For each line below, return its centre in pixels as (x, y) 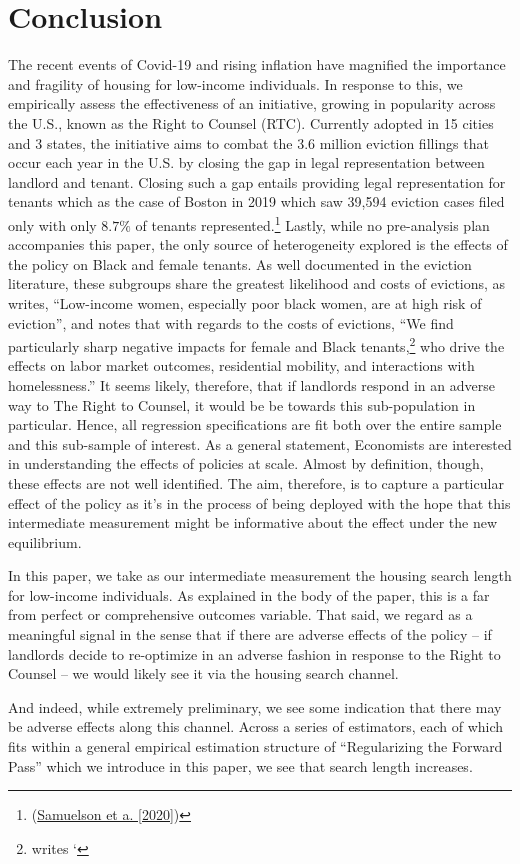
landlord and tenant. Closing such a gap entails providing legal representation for (257, 181)
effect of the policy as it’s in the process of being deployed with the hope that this (259, 502)
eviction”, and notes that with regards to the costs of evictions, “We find (231, 322)
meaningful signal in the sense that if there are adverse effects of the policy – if (250, 634)
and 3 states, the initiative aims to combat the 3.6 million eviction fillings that (248, 142)
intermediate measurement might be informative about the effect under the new (253, 522)
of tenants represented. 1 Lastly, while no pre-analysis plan (312, 223)
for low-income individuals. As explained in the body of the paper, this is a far (249, 594)
